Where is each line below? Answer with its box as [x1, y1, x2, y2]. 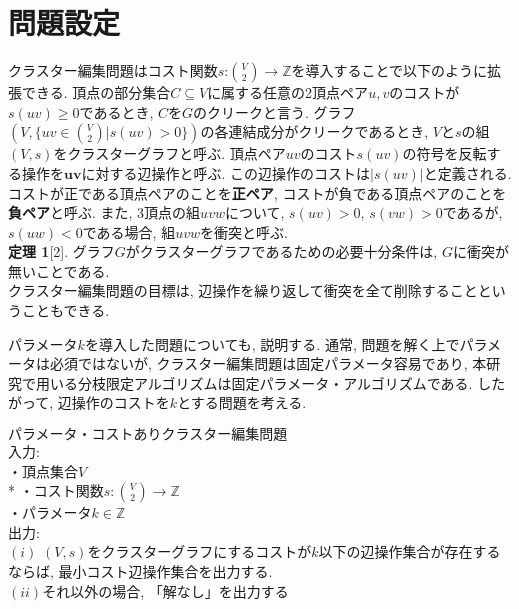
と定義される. [423, 162, 512, 183]
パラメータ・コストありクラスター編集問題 [8, 428, 288, 443]
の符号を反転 [402, 143, 487, 164]
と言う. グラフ [262, 101, 356, 122]
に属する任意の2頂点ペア [207, 82, 369, 103]
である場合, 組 [82, 221, 176, 242]
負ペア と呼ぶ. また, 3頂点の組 [8, 202, 201, 223]
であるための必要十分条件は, [251, 241, 438, 262]
